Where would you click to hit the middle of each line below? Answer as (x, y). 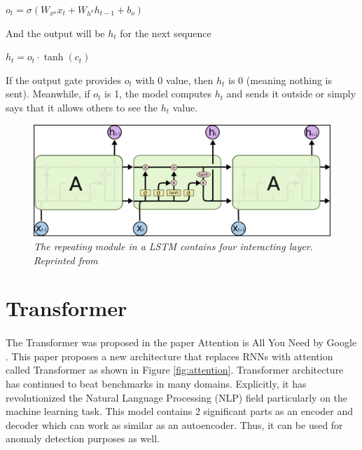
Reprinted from (66, 260)
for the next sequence (166, 33)
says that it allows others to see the (82, 107)
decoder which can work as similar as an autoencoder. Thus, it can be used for (174, 424)
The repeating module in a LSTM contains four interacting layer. (173, 246)
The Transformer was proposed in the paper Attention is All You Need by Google (181, 342)
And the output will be (55, 33)
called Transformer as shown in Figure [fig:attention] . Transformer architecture (175, 370)
